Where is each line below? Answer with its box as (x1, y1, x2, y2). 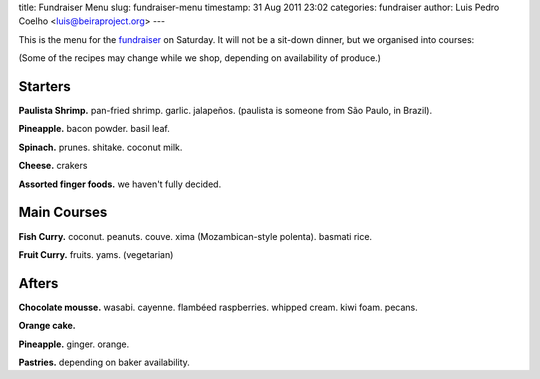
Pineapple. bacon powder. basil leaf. (18, 123, 170, 135)
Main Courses (18, 204, 108, 221)
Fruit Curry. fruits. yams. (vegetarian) (18, 248, 174, 260)
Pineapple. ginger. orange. (18, 338, 130, 350)
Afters (18, 275, 59, 292)
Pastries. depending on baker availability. (18, 356, 190, 369)
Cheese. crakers (18, 160, 88, 172)
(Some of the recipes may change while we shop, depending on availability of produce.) (18, 52, 382, 64)
